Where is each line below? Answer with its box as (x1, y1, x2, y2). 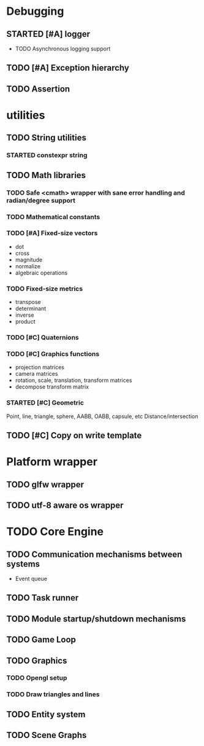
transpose (15, 298, 41, 306)
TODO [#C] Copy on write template (6, 430, 142, 441)
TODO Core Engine (6, 525, 104, 538)
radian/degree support (6, 196, 75, 204)
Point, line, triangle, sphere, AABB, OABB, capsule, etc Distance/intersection (6, 413, 198, 420)
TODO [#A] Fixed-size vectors (6, 229, 98, 238)
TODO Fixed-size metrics (6, 284, 83, 293)
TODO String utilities (6, 133, 87, 143)
